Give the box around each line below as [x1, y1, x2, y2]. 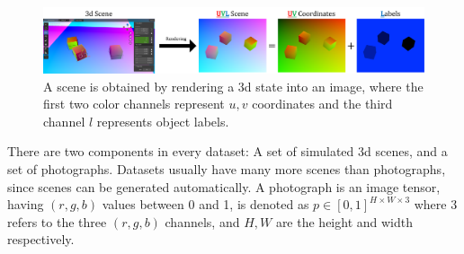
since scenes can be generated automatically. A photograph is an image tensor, [7, 177, 441, 196]
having [7, 195, 44, 214]
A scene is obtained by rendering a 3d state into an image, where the [43, 76, 424, 95]
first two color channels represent [43, 94, 225, 113]
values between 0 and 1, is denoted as [102, 195, 309, 214]
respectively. [7, 230, 75, 249]
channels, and [165, 212, 240, 231]
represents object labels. [96, 111, 229, 130]
